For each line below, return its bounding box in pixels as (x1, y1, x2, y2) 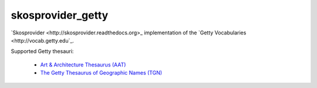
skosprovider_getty (11, 9, 109, 22)
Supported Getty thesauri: (11, 48, 74, 55)
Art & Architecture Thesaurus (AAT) (40, 61, 126, 68)
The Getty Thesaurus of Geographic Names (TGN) (40, 69, 163, 76)
